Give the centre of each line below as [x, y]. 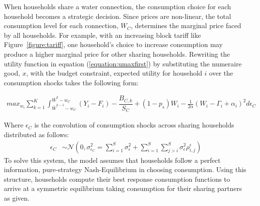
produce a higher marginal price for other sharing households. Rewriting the [117, 54]
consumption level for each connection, [61, 25]
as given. [17, 198]
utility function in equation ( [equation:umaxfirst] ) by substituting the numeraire [123, 63]
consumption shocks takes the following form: [71, 82]
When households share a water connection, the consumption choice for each [118, 6]
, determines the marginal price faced [186, 25]
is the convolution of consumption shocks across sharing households [134, 125]
